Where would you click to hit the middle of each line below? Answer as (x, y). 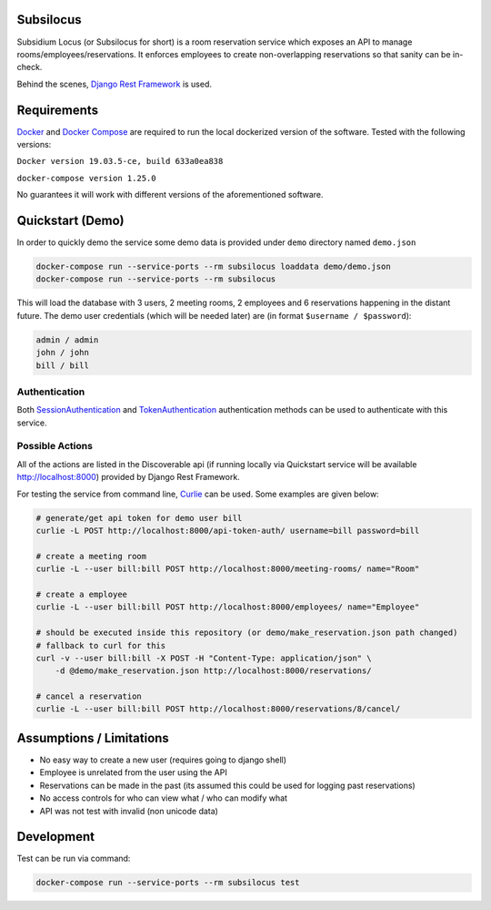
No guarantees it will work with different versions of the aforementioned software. (170, 195)
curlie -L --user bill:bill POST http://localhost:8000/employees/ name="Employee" (228, 607)
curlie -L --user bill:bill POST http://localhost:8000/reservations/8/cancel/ (218, 709)
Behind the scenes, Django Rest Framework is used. (115, 84)
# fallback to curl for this (101, 645)
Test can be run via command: (74, 859)
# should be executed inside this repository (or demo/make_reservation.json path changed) (247, 633)
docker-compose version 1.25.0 (86, 178)
